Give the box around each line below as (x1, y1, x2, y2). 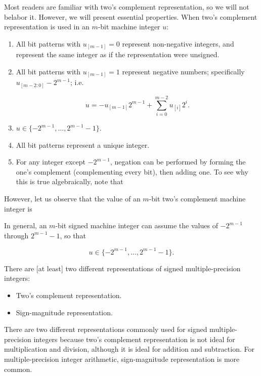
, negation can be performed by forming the (110, 156, 246, 167)
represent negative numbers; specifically (122, 66, 245, 76)
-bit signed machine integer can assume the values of (55, 220, 218, 231)
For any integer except (16, 156, 85, 167)
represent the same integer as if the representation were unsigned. (16, 49, 220, 60)
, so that (60, 230, 86, 240)
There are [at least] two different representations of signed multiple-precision (4, 263, 241, 273)
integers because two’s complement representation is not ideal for (33, 333, 235, 344)
